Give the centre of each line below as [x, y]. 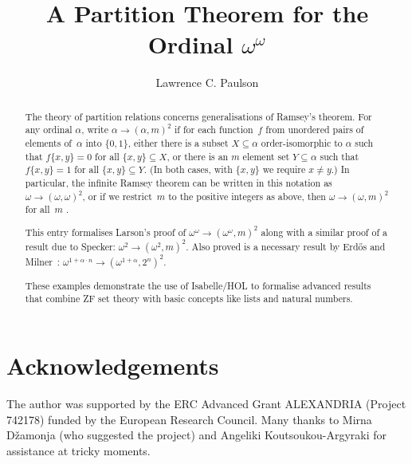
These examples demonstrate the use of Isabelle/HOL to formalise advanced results [198, 285]
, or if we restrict [117, 196]
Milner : [43, 261]
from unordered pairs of [315, 130]
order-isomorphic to [302, 143]
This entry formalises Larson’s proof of [106, 232]
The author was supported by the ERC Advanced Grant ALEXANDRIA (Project [206, 404]
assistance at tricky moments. [78, 450]
